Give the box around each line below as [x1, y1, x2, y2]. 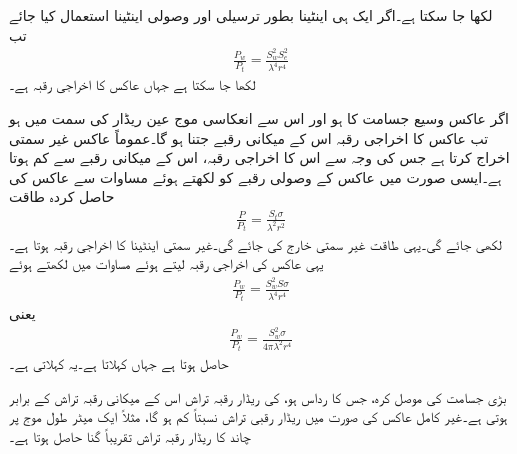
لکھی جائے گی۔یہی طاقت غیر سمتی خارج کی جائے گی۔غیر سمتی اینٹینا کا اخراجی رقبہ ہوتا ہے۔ [9, 233, 502, 254]
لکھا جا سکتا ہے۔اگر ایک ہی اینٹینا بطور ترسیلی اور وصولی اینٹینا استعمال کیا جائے [9, 5, 493, 25]
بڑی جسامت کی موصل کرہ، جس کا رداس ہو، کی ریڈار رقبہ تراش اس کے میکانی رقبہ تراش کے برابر [9, 386, 507, 407]
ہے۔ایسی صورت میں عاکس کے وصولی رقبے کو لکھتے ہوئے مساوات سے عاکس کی [9, 166, 502, 187]
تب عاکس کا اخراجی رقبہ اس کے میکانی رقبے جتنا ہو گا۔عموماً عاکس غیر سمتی [9, 127, 489, 148]
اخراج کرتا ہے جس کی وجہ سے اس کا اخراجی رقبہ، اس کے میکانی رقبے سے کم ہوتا [9, 147, 510, 168]
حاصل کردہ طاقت [9, 186, 115, 207]
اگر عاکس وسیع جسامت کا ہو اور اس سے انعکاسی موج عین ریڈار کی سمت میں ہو [9, 107, 509, 128]
